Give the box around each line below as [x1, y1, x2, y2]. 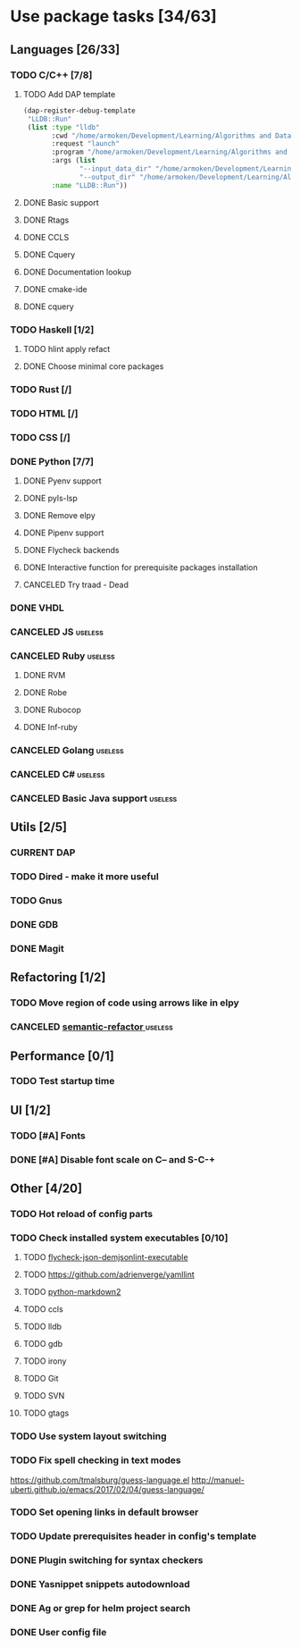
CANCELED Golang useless [10, 744, 124, 757]
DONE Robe [22, 687, 68, 698]
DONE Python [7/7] [10, 455, 95, 467]
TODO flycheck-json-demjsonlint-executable [22, 1252, 188, 1263]
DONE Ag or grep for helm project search [10, 1602, 191, 1615]
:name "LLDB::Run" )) [51, 181, 128, 189]
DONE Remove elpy [22, 509, 96, 520]
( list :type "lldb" [27, 122, 100, 131]
